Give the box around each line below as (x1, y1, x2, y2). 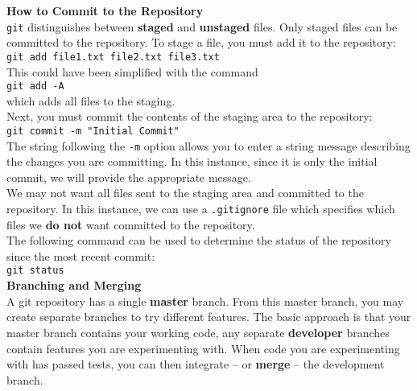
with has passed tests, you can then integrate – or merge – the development (6, 356, 385, 372)
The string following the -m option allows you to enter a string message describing (6, 137, 411, 154)
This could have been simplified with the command (6, 63, 258, 80)
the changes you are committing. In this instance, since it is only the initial (6, 153, 378, 170)
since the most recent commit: (6, 247, 155, 264)
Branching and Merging (6, 277, 142, 294)
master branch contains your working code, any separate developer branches (6, 323, 390, 340)
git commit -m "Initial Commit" (6, 125, 180, 137)
